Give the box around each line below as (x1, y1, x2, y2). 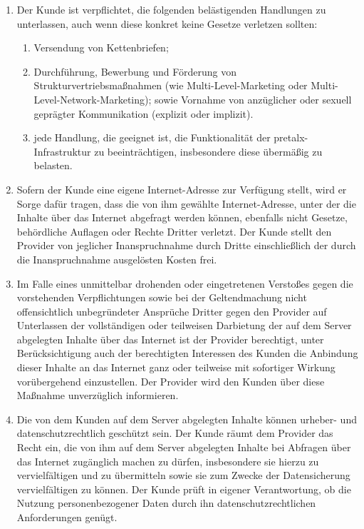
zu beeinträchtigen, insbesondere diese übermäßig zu (94, 143, 323, 158)
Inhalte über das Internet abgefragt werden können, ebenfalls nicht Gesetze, (16, 210, 348, 225)
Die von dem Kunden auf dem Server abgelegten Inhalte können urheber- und (16, 411, 357, 426)
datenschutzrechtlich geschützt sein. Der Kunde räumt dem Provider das (16, 425, 333, 440)
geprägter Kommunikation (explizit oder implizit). (33, 106, 254, 121)
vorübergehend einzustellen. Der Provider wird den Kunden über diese (16, 373, 325, 388)
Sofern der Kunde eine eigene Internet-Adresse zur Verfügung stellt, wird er (16, 181, 347, 196)
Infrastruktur (33, 143, 91, 158)
